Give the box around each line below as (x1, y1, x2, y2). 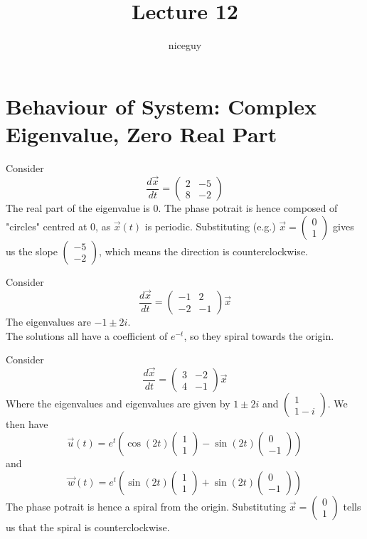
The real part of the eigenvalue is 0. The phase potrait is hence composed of (6, 201, 338, 215)
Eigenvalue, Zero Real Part (6, 119, 277, 148)
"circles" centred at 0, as (6, 218, 111, 233)
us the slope (6, 243, 58, 258)
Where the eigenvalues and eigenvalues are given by (6, 396, 230, 411)
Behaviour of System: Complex (6, 91, 317, 120)
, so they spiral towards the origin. (183, 328, 334, 343)
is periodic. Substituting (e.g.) (144, 218, 276, 233)
